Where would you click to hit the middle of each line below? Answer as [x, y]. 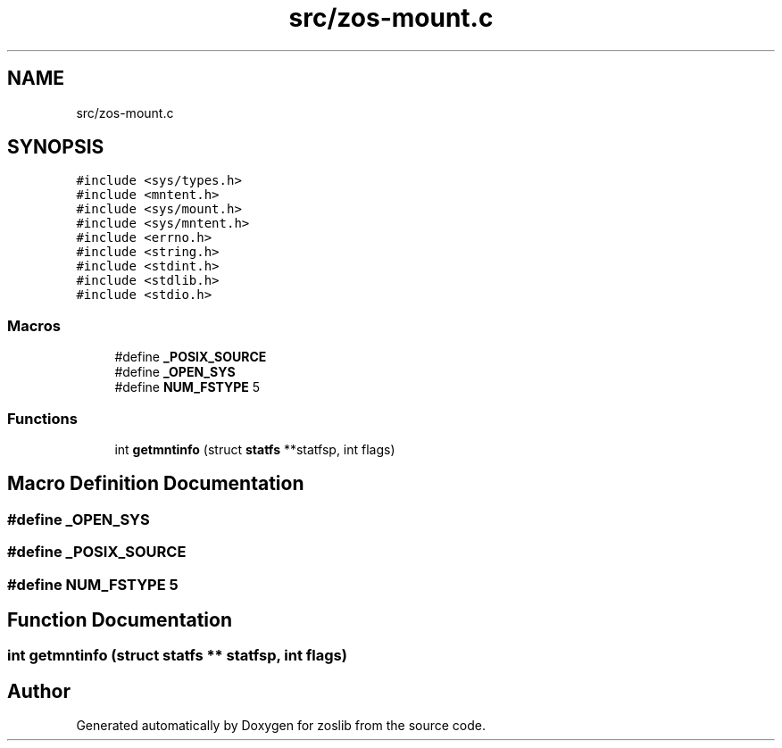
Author [39, 691]
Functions [42, 418]
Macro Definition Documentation [156, 484]
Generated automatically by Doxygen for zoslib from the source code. [281, 726]
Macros [34, 325]
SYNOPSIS [56, 147]
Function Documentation [120, 619]
